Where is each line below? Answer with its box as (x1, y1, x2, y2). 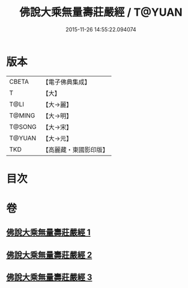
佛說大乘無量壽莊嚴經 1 (6, 227, 91, 238)
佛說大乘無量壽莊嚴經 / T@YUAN (19, 5, 183, 19)
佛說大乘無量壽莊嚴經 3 (6, 272, 92, 283)
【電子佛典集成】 (42, 78, 91, 86)
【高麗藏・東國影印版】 (42, 145, 109, 154)
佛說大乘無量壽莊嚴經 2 (6, 249, 92, 260)
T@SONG (9, 122, 37, 131)
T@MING (9, 111, 35, 119)
